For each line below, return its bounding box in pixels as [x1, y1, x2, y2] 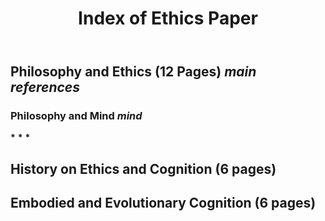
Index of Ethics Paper [78, 7, 258, 30]
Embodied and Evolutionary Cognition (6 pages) [10, 195, 317, 212]
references [10, 79, 80, 96]
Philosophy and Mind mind [10, 109, 143, 123]
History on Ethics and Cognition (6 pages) [10, 160, 277, 177]
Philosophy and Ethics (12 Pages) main [10, 63, 257, 81]
